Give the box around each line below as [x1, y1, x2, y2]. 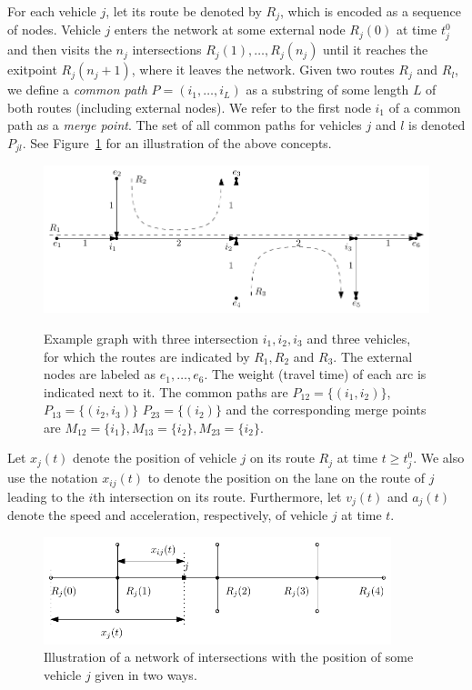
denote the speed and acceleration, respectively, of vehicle [7, 505, 328, 525]
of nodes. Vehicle [7, 20, 101, 39]
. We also [413, 448, 465, 467]
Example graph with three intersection [44, 328, 259, 347]
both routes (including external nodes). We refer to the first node [7, 97, 371, 116]
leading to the [7, 486, 85, 505]
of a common [388, 97, 461, 116]
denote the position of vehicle [73, 448, 236, 467]
